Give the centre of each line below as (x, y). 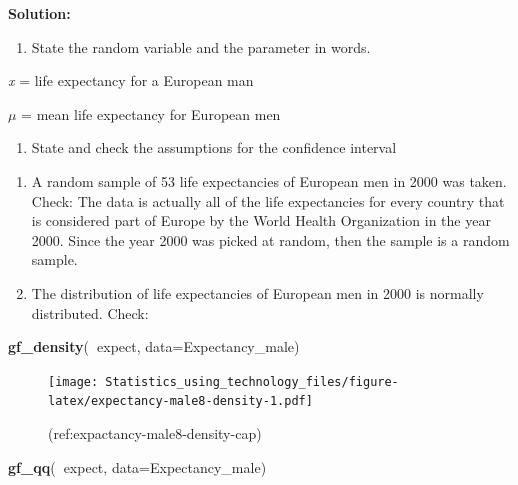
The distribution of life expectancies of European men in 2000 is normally (257, 292)
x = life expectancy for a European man (131, 80)
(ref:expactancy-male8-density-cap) (155, 433)
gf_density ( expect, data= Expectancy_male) (154, 346)
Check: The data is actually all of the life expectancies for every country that (268, 200)
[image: (73, 381)
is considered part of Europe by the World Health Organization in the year (261, 220)
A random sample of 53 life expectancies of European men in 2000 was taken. (269, 180)
